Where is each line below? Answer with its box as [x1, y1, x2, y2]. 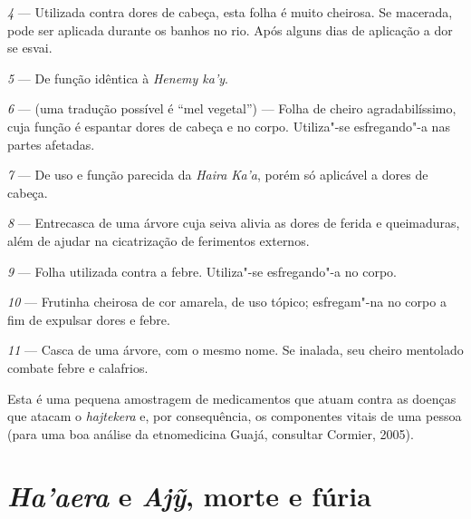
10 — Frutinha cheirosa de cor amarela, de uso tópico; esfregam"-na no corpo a [7, 292, 447, 311]
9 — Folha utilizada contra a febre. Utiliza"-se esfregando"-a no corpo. [7, 261, 397, 280]
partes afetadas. [7, 134, 95, 153]
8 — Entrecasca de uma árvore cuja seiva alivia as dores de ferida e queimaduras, [7, 213, 460, 232]
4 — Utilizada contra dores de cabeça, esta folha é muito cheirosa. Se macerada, [7, 3, 453, 21]
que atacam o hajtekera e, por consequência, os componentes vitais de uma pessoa [7, 406, 462, 426]
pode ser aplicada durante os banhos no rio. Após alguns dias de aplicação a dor [7, 20, 453, 39]
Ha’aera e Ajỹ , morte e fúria [7, 477, 371, 515]
